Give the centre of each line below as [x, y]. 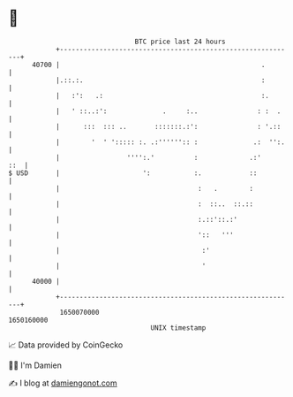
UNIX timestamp [178, 328]
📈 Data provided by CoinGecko [66, 345]
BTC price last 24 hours [180, 42]
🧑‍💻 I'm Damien [35, 365]
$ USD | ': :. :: [133, 173]
